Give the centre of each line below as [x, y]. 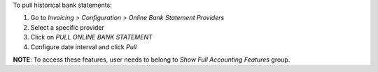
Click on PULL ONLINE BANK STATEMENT [92, 37]
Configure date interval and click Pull [84, 47]
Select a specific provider [68, 27]
